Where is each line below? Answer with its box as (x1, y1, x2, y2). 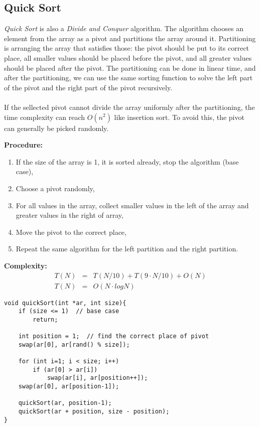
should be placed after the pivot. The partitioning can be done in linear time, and (4, 62, 256, 73)
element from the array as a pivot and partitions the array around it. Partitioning (4, 33, 256, 43)
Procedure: (4, 139, 43, 150)
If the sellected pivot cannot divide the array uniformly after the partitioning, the (4, 101, 255, 112)
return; (33, 316, 58, 323)
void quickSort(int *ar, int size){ (4, 299, 126, 307)
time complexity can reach (4, 111, 85, 122)
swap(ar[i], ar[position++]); (47, 374, 148, 382)
